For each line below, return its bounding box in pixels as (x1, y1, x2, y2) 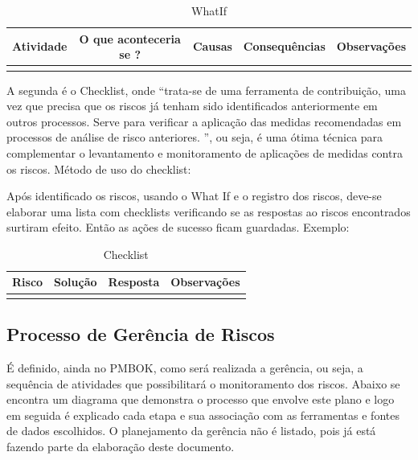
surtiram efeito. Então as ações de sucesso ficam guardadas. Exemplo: (6, 219, 350, 236)
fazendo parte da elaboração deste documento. (6, 437, 235, 454)
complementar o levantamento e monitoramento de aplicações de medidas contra (6, 144, 403, 161)
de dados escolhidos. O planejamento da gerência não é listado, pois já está (6, 422, 376, 439)
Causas (192, 38, 232, 55)
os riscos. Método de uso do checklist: (6, 160, 191, 177)
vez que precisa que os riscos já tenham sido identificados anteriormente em (6, 97, 378, 114)
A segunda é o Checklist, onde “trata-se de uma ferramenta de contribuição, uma (6, 81, 406, 98)
